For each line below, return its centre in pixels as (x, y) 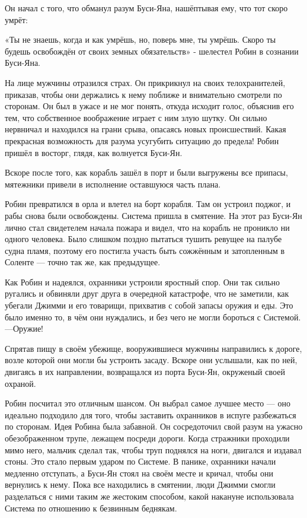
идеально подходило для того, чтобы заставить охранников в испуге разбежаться (151, 414)
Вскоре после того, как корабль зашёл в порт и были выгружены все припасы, (146, 172)
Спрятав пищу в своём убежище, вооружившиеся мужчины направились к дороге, (153, 348)
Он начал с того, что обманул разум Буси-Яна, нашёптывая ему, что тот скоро (146, 8)
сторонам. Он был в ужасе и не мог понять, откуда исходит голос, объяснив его (149, 106)
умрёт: (16, 19)
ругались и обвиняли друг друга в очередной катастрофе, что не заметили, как (147, 293)
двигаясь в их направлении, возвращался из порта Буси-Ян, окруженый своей (145, 372)
